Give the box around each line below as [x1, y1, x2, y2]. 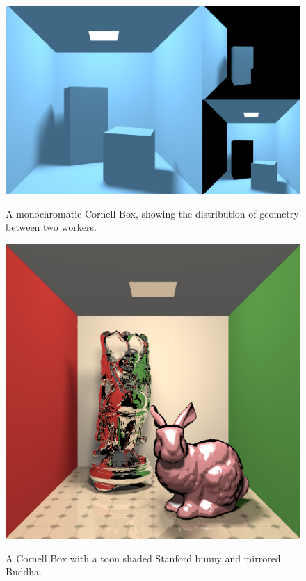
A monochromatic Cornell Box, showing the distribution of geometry [6, 206, 299, 220]
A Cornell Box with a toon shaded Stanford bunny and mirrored [6, 550, 281, 565]
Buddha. [6, 564, 42, 579]
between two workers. [6, 220, 97, 234]
